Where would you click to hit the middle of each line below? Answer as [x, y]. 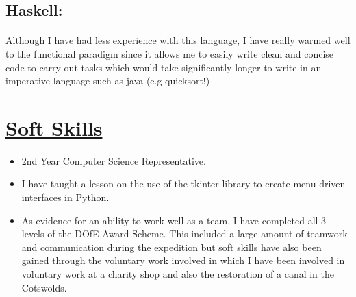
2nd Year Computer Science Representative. [114, 160]
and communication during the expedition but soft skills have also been [171, 247]
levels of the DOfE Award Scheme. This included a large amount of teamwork [185, 234]
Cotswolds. [44, 287]
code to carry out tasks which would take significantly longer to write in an [164, 67]
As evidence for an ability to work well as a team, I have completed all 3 [174, 220]
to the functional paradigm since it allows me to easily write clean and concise [170, 53]
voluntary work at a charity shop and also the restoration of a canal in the [178, 274]
